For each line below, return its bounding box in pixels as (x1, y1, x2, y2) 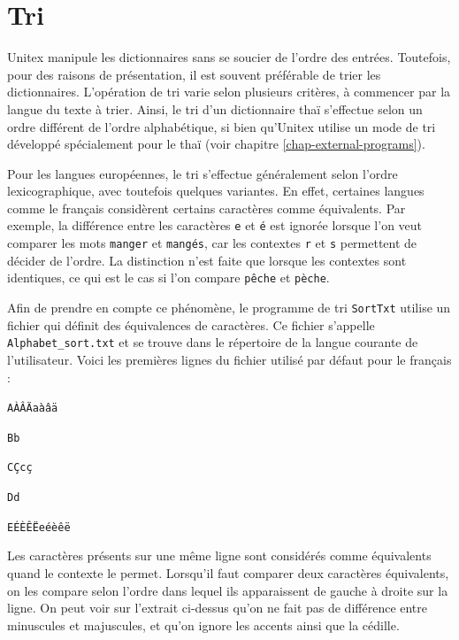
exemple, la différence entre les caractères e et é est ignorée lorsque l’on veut (7, 216, 423, 235)
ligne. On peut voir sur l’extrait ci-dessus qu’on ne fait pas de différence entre (7, 598, 428, 617)
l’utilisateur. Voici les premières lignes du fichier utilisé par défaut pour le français (7, 350, 452, 368)
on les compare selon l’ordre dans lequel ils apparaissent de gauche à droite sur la (7, 581, 448, 599)
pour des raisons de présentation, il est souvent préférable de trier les (7, 65, 381, 83)
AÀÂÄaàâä (7, 402, 58, 415)
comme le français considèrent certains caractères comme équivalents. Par (7, 198, 406, 217)
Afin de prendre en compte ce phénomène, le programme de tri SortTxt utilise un (7, 298, 451, 317)
